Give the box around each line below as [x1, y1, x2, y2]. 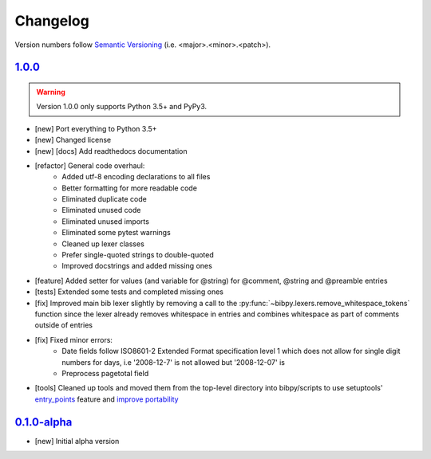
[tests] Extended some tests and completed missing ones [34, 287, 223, 296]
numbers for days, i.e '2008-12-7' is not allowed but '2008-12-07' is [61, 357, 285, 367]
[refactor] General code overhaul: [34, 160, 145, 171]
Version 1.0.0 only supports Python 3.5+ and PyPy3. [36, 102, 208, 112]
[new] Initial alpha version [34, 436, 120, 445]
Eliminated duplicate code [61, 194, 147, 204]
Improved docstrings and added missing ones [61, 261, 213, 271]
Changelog [14, 12, 89, 29]
